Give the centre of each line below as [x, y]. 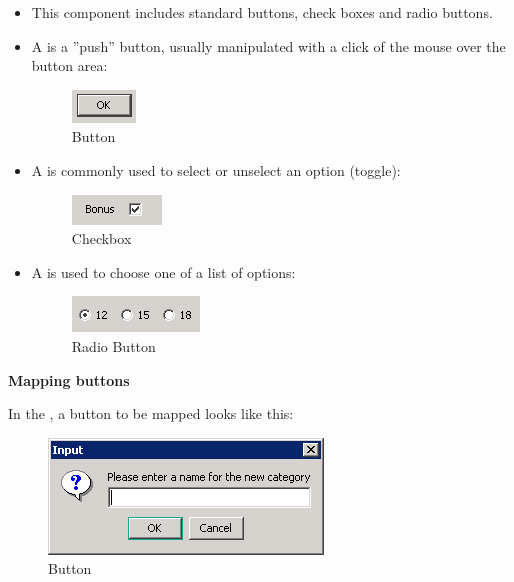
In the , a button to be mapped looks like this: [151, 413]
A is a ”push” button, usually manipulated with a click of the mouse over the [268, 45]
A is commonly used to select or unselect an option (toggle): [216, 169]
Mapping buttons [69, 379]
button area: [69, 65]
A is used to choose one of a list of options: [163, 271]
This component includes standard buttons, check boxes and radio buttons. [262, 12]
